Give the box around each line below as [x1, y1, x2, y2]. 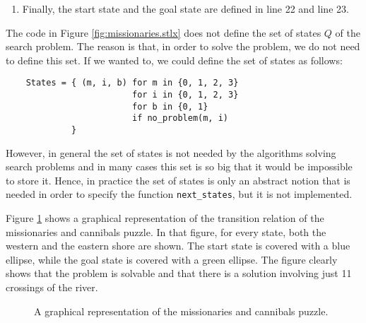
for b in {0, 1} [131, 101, 208, 112]
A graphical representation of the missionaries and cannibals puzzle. [34, 303, 329, 318]
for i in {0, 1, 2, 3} [131, 90, 239, 100]
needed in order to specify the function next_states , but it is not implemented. [6, 187, 353, 201]
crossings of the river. [6, 280, 98, 295]
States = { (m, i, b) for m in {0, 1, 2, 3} [25, 78, 239, 88]
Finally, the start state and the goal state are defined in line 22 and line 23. [22, 1, 349, 16]
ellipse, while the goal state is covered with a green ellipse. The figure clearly [6, 252, 338, 266]
